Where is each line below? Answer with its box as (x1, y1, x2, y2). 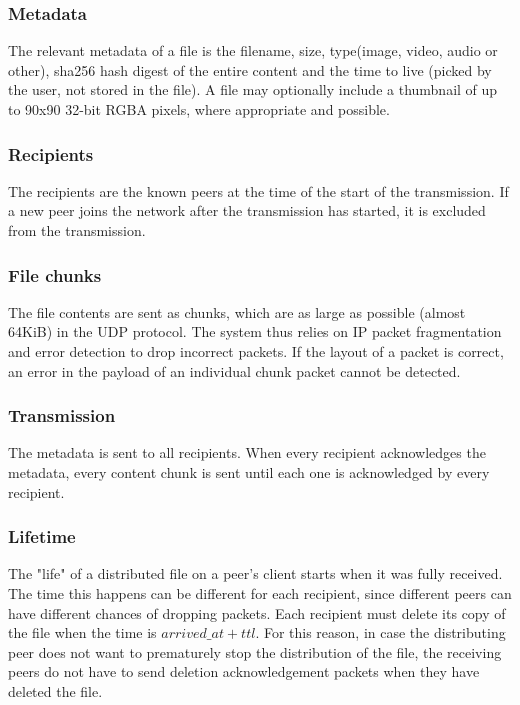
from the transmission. (8, 220, 146, 240)
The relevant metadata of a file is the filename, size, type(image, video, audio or (8, 40, 498, 61)
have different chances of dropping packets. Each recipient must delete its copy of (8, 602, 506, 623)
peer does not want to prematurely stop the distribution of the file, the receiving (8, 641, 502, 662)
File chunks (8, 262, 102, 287)
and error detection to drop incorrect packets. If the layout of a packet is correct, (8, 341, 504, 361)
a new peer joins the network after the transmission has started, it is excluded (8, 200, 486, 221)
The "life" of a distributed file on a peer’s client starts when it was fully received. (8, 563, 503, 584)
